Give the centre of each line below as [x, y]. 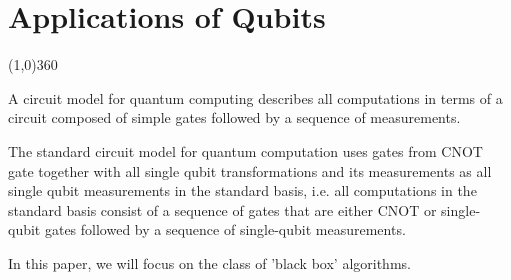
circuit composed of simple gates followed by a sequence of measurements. [234, 117]
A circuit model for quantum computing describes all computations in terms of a [255, 97]
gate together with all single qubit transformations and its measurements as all [250, 170]
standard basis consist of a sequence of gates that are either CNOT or [222, 209]
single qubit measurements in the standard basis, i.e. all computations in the [242, 190]
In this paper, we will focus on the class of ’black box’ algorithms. [209, 262]
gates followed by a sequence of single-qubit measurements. [225, 229]
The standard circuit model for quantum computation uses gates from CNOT [245, 150]
